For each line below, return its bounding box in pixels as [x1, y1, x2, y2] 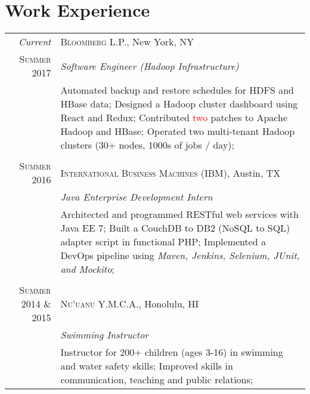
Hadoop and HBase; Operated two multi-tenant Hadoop [60, 124, 295, 138]
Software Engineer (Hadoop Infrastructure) [60, 59, 239, 73]
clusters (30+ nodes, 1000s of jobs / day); [60, 138, 235, 152]
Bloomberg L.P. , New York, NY [60, 35, 194, 49]
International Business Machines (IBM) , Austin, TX [60, 165, 281, 180]
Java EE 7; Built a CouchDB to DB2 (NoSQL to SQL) [60, 221, 290, 235]
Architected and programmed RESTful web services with [60, 207, 299, 221]
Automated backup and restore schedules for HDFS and [60, 83, 294, 97]
